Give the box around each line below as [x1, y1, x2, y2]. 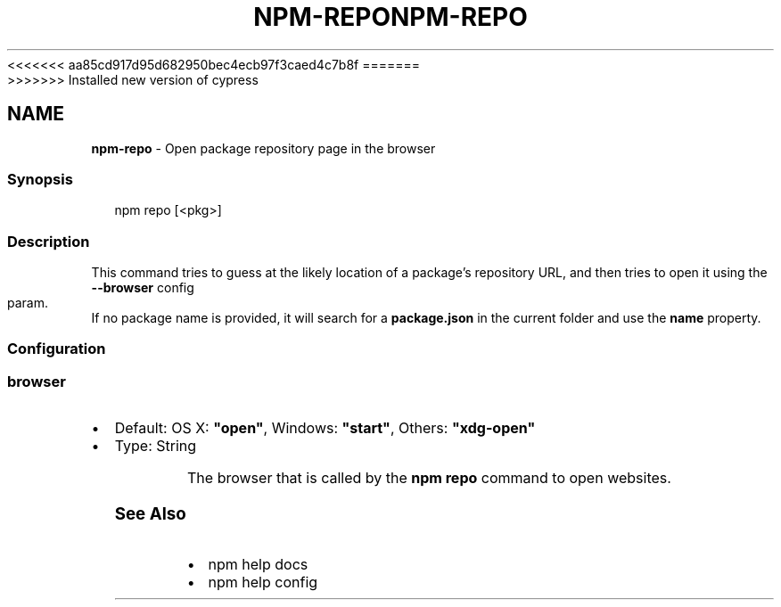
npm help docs [208, 554, 308, 573]
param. [7, 295, 48, 311]
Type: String [114, 437, 197, 455]
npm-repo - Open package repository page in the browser [91, 140, 436, 156]
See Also [114, 503, 186, 524]
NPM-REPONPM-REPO [253, 2, 528, 32]
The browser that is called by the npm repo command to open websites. [187, 469, 671, 488]
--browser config [91, 280, 194, 296]
